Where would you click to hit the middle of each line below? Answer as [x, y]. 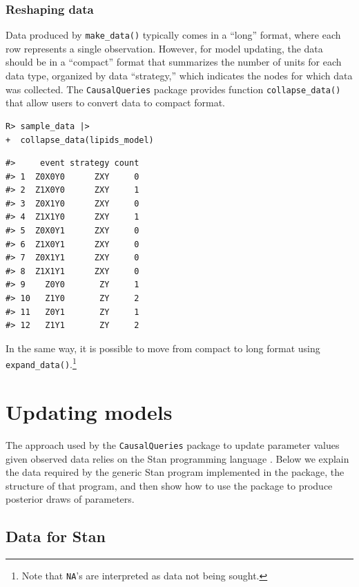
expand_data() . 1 [41, 363]
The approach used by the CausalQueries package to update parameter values [173, 444]
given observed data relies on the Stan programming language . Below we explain [177, 458]
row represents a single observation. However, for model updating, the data [164, 48]
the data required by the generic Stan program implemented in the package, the [175, 472]
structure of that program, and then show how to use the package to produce [169, 485]
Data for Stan [56, 536]
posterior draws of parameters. [70, 499]
